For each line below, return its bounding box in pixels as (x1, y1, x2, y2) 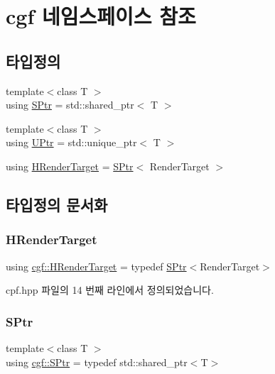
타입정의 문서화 (6, 193, 108, 215)
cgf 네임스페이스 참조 (6, 1, 196, 31)
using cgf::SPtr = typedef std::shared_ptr (6, 354, 188, 369)
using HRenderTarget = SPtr (6, 158, 134, 173)
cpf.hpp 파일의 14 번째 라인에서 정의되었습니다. (6, 282, 214, 297)
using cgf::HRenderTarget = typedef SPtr (6, 258, 187, 273)
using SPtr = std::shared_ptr (6, 97, 134, 112)
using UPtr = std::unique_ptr (6, 135, 137, 150)
